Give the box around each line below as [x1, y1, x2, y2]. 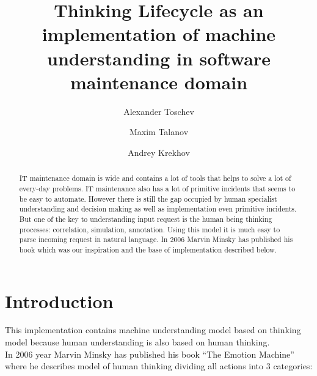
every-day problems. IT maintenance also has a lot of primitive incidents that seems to [19, 183, 296, 193]
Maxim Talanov [129, 125, 189, 138]
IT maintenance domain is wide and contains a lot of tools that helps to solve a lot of [19, 173, 291, 183]
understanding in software [47, 45, 271, 70]
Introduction [5, 288, 114, 313]
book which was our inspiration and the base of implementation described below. [19, 244, 277, 254]
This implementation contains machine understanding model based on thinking [5, 323, 301, 336]
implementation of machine [42, 21, 276, 46]
